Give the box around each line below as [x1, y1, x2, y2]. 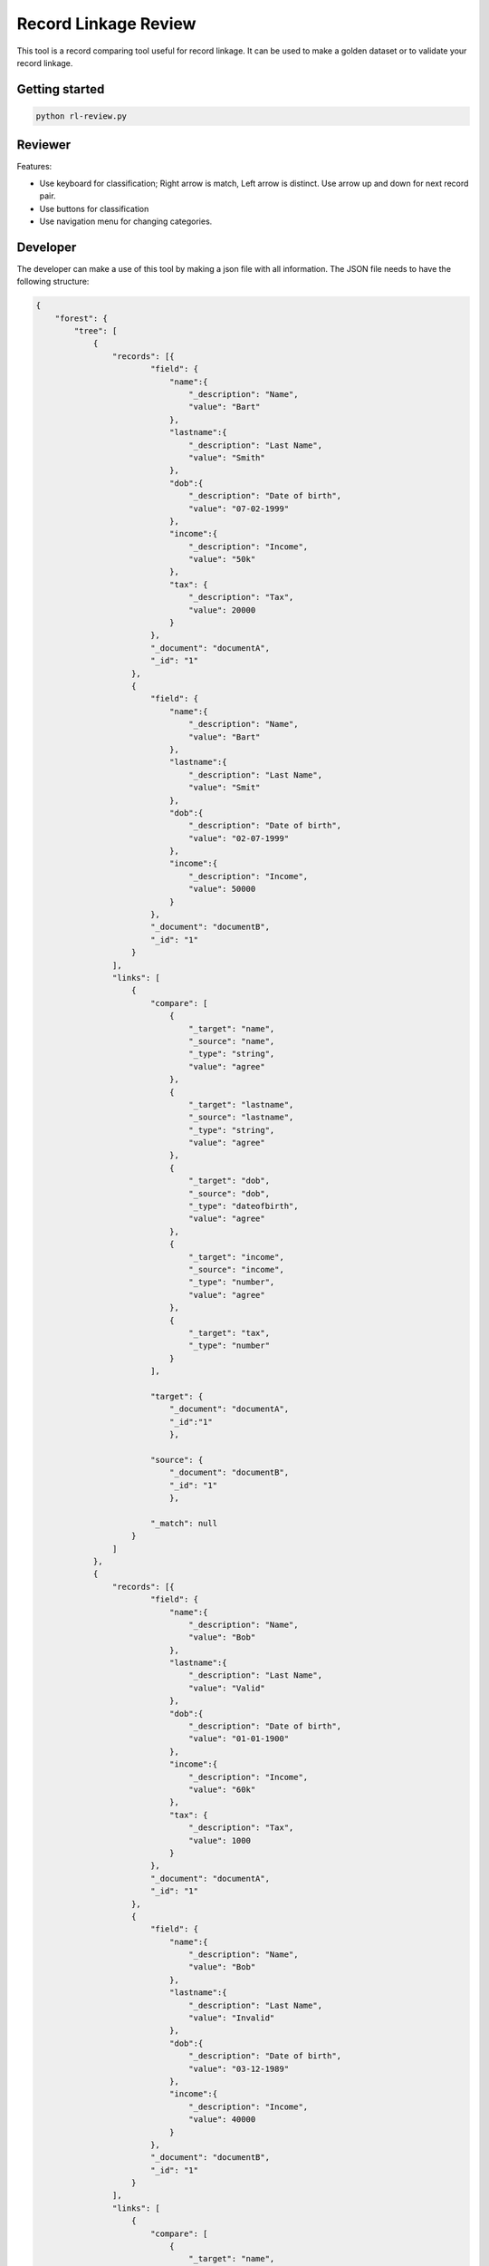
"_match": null [149, 1518, 217, 1528]
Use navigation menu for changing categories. [39, 216, 213, 227]
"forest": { [54, 313, 109, 324]
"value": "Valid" [188, 1682, 266, 1693]
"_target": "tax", [188, 1328, 271, 1338]
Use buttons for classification [39, 203, 149, 214]
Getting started [16, 82, 105, 97]
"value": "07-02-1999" [188, 503, 290, 514]
